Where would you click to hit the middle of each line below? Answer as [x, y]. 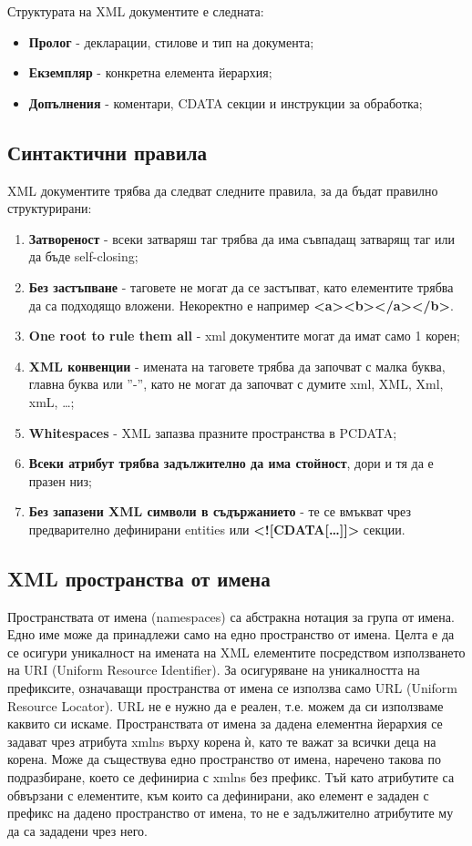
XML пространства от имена [139, 578]
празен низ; [60, 480]
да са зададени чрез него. [77, 830]
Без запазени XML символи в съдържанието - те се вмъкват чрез [220, 511]
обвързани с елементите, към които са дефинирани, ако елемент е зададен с [218, 795]
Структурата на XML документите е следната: [136, 11]
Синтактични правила [108, 152]
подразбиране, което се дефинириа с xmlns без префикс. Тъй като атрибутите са [231, 777]
